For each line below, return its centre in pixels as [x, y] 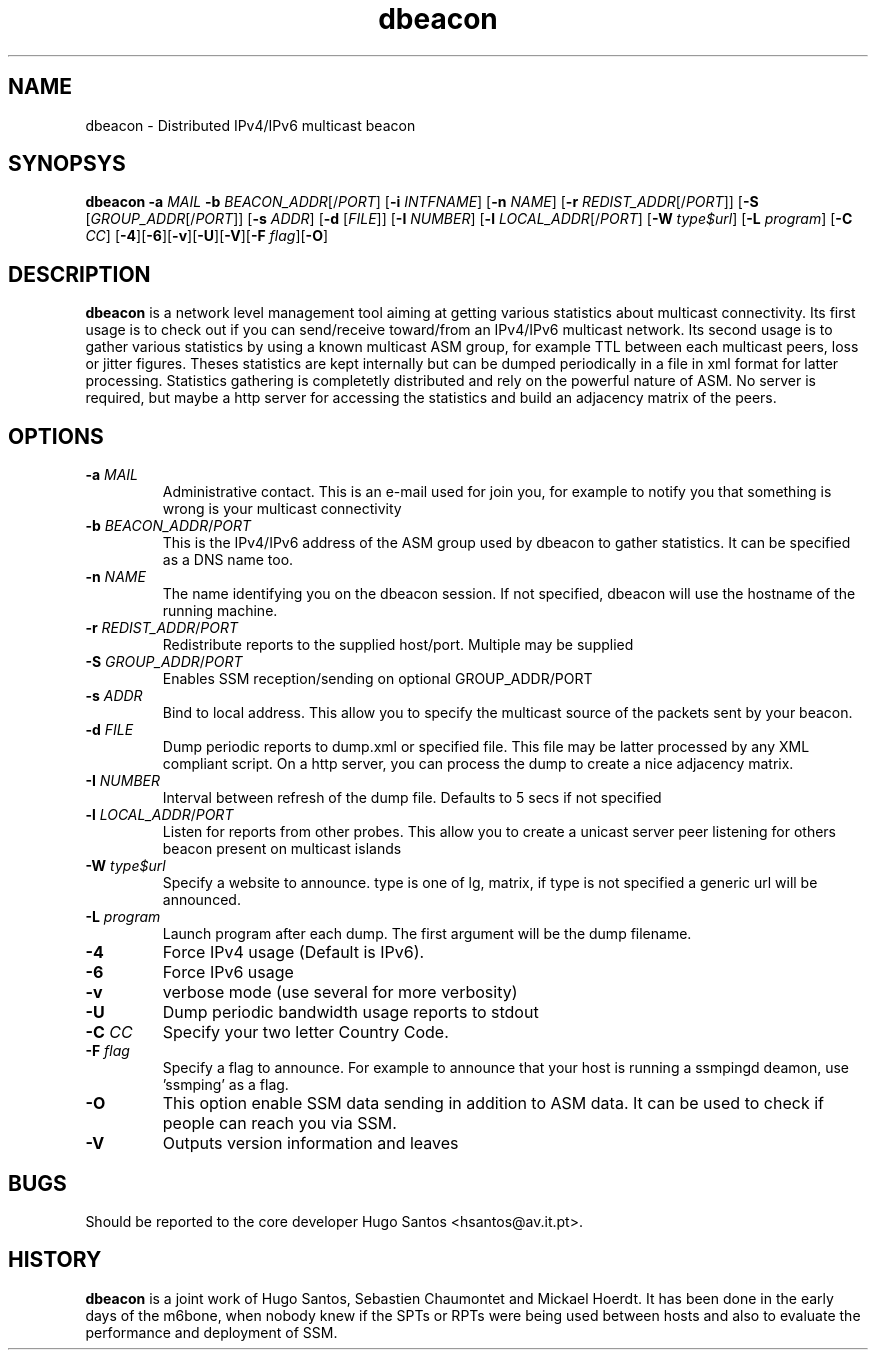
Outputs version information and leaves [310, 1143]
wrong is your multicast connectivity [282, 509]
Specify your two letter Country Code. [305, 1032]
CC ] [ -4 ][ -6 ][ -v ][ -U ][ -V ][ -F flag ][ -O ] [207, 236]
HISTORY [55, 1260]
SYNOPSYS [67, 164]
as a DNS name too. [228, 560]
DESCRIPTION [79, 274]
